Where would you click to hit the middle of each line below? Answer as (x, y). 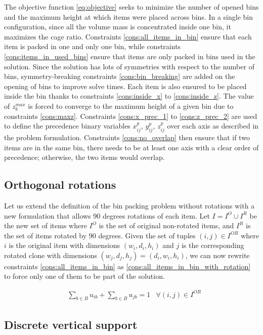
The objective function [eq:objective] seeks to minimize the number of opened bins (131, 7)
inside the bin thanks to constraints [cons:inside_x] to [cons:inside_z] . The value (129, 96)
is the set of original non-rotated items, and (166, 225)
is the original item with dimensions (64, 245)
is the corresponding (213, 245)
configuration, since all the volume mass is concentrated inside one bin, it (118, 27)
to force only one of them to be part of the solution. (84, 276)
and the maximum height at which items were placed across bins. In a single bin (128, 16)
